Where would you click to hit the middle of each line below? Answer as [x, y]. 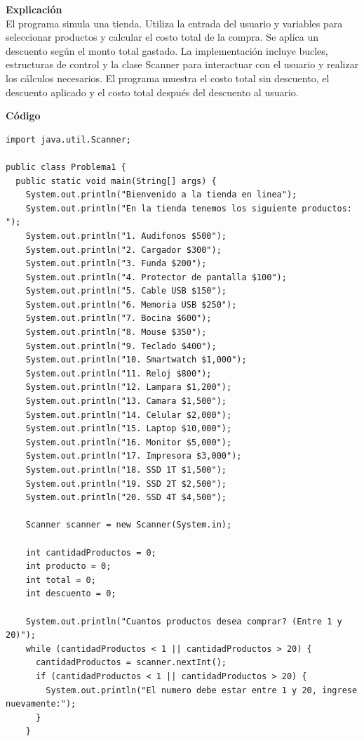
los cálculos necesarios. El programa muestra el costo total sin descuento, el [168, 78]
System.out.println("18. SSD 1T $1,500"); [126, 470]
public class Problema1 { [66, 167]
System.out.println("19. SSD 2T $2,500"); [126, 484]
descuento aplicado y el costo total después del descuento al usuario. [152, 92]
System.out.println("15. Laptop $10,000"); [129, 429]
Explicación [34, 9]
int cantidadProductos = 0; [91, 552]
